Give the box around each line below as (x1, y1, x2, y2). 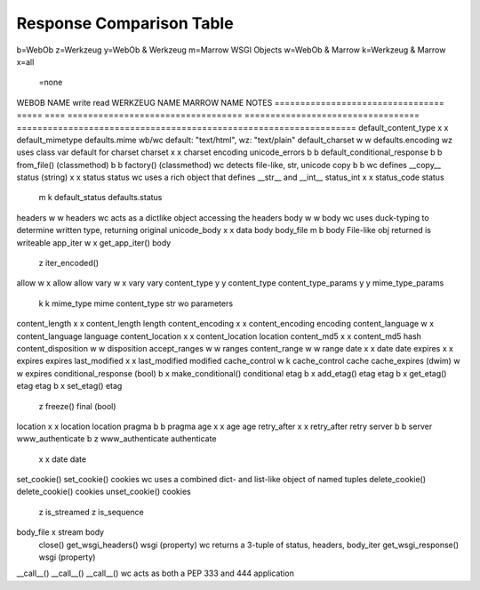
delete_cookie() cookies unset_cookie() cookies (16, 486, 191, 497)
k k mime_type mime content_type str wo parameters (38, 298, 234, 309)
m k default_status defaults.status (38, 192, 163, 203)
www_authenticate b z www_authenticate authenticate (16, 433, 217, 444)
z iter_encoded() (38, 258, 100, 269)
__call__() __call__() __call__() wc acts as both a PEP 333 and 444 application (16, 568, 295, 578)
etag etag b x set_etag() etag (16, 381, 123, 392)
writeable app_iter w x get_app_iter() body (16, 237, 172, 248)
